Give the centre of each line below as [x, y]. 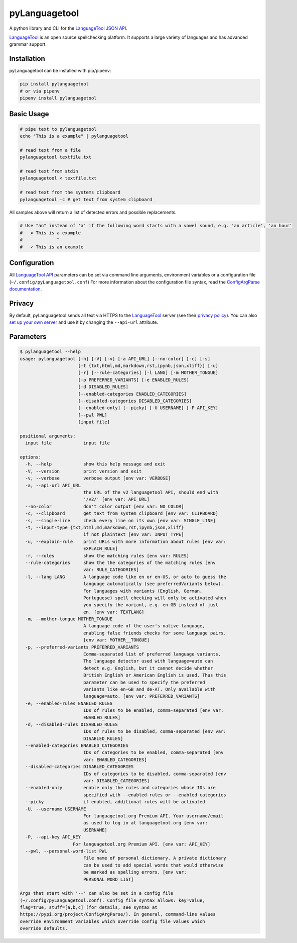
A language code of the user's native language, [144, 626]
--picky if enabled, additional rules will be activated [115, 802]
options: [31, 457]
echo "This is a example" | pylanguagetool [74, 136]
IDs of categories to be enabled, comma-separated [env [153, 752]
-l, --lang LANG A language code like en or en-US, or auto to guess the [126, 577]
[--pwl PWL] [93, 415]
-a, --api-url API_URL [53, 485]
